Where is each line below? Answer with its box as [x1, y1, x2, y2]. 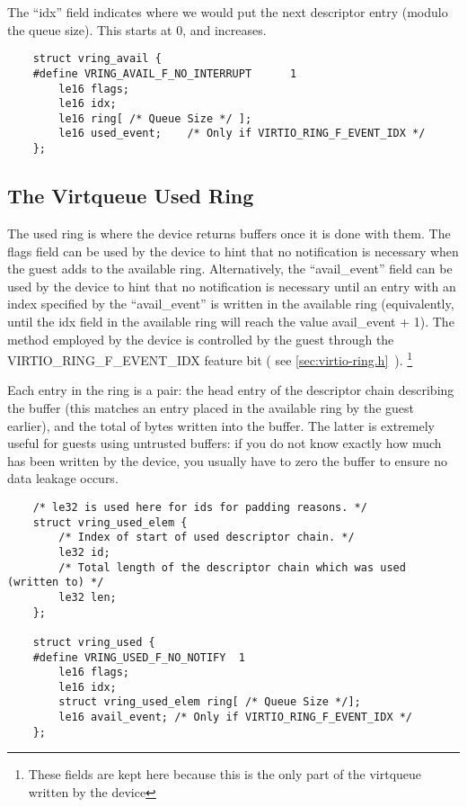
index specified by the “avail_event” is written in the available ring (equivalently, [7, 294, 454, 313]
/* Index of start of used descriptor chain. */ [58, 531, 355, 544]
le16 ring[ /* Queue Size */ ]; [58, 112, 252, 125]
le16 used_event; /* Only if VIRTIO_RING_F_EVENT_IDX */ [58, 127, 426, 140]
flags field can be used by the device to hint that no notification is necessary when [7, 241, 459, 260]
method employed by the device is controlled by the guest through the [7, 329, 394, 348]
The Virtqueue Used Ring [7, 182, 254, 210]
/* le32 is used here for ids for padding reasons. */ [32, 500, 367, 514]
